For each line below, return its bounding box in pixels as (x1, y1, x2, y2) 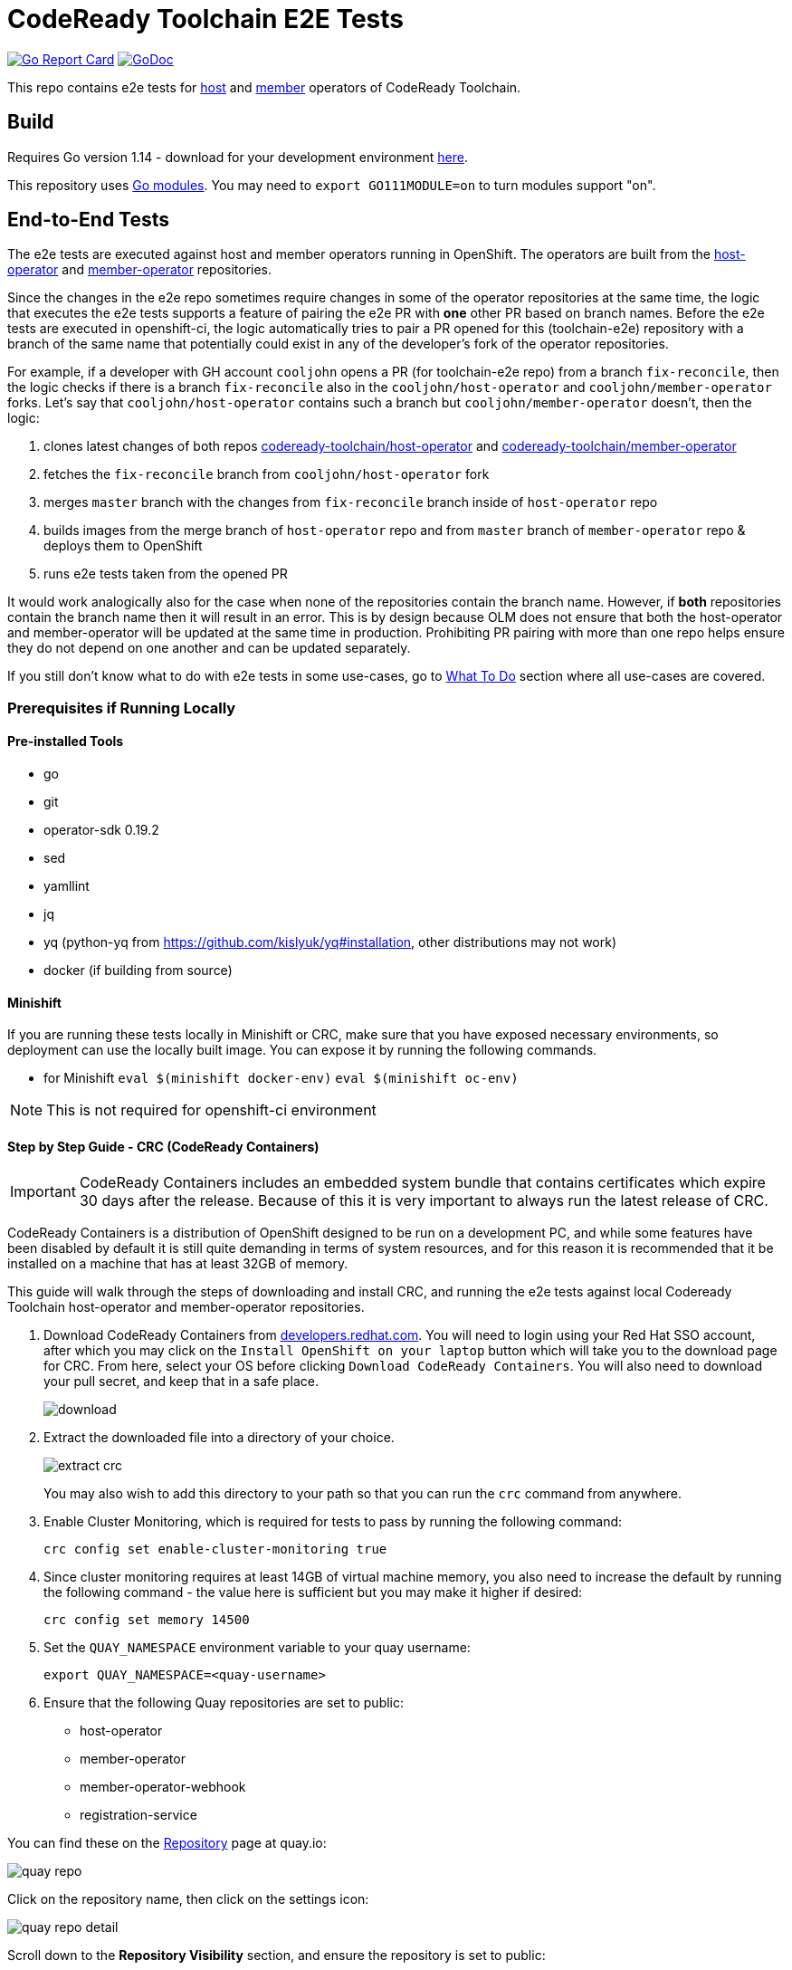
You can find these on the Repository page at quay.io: (7, 1835, 327, 1851)
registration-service (80, 1807, 197, 1823)
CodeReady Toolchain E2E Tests (7, 4, 405, 34)
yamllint (43, 878, 90, 894)
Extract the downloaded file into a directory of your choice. (43, 1430, 395, 1446)
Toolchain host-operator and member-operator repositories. (7, 1299, 365, 1315)
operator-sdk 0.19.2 (43, 822, 159, 838)
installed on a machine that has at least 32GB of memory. (7, 1256, 348, 1272)
